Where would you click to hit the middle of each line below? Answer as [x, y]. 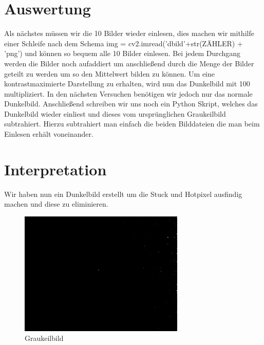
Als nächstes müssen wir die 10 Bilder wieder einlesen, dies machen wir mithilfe [129, 33]
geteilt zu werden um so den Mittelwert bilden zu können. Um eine [110, 73]
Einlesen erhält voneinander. [49, 134]
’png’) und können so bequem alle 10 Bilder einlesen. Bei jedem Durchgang [122, 53]
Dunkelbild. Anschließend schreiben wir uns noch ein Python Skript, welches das [131, 104]
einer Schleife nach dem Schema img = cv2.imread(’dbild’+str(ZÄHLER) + [124, 43]
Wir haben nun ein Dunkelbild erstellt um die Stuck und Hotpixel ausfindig [123, 194]
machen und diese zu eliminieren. [56, 204]
